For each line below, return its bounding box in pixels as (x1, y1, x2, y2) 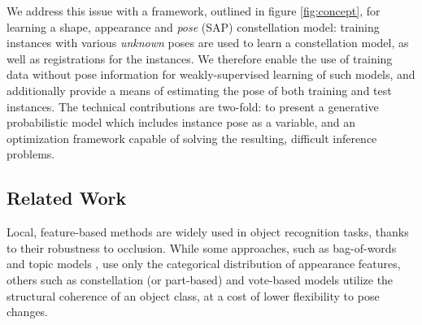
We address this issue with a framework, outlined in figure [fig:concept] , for (7, 2, 381, 19)
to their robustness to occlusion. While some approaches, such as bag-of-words (7, 239, 397, 256)
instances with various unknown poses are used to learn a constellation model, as (7, 34, 409, 51)
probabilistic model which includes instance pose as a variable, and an (7, 114, 356, 131)
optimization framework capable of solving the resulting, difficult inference (7, 129, 377, 146)
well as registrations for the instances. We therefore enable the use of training (7, 50, 393, 67)
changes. (7, 303, 49, 320)
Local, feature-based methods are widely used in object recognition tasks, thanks (7, 223, 409, 240)
